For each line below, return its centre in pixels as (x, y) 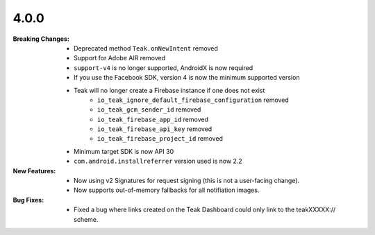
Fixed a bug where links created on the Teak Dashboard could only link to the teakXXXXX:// (205, 210)
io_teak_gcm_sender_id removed (149, 110)
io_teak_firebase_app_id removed (153, 119)
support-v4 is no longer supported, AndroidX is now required (164, 68)
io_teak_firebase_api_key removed (155, 129)
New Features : (34, 171)
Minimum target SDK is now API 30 (124, 151)
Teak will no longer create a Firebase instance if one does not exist (169, 90)
